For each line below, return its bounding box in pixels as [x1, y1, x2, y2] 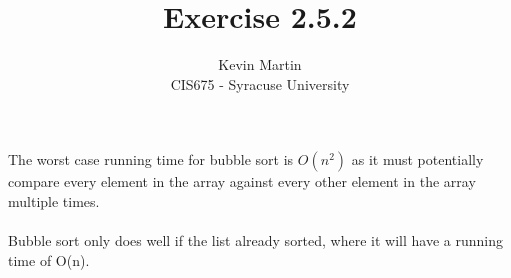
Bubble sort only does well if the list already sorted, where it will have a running [8, 230, 503, 251]
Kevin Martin [218, 54, 302, 75]
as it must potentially [351, 149, 484, 170]
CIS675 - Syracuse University [170, 73, 350, 94]
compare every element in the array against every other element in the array [8, 171, 476, 192]
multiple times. [8, 190, 100, 211]
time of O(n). [8, 249, 90, 270]
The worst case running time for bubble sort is [8, 149, 294, 170]
